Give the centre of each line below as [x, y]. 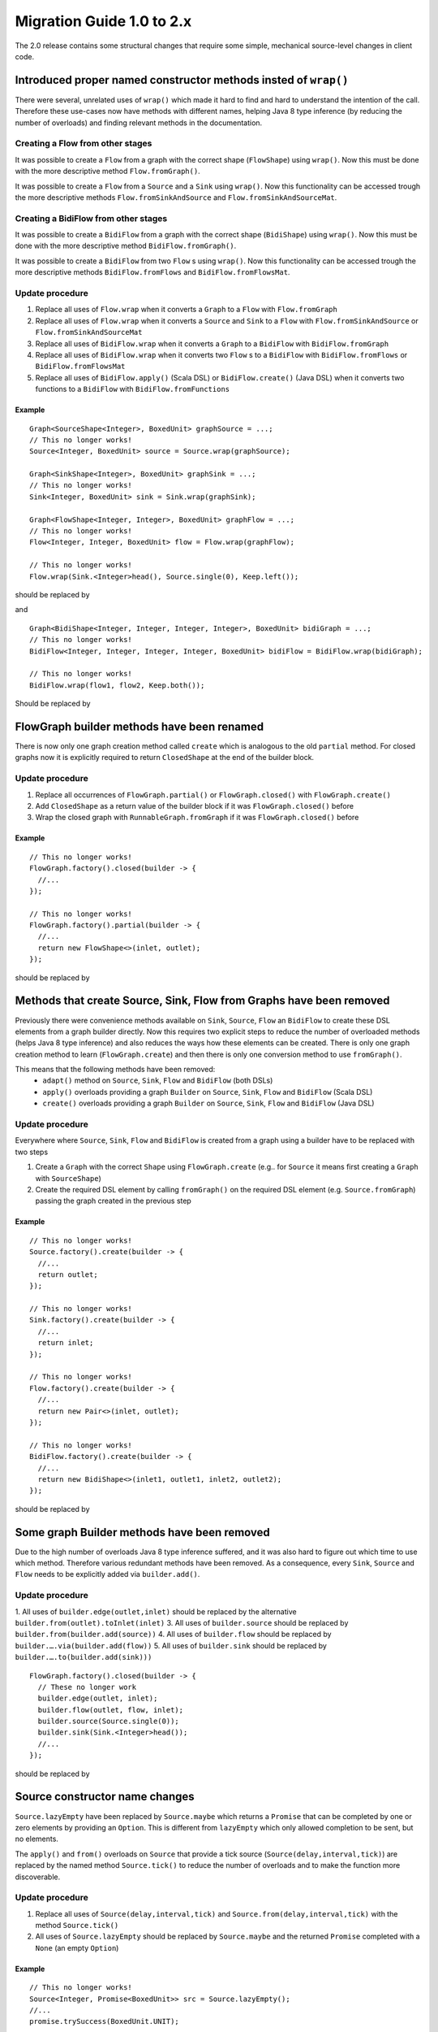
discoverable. [38, 1877]
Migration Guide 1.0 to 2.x [103, 21]
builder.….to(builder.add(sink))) [84, 1657]
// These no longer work [87, 1687]
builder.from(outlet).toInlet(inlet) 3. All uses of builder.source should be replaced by [182, 1622]
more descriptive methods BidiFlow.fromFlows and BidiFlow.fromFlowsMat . [152, 272]
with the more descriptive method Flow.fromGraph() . [107, 172]
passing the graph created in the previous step [114, 1201]
